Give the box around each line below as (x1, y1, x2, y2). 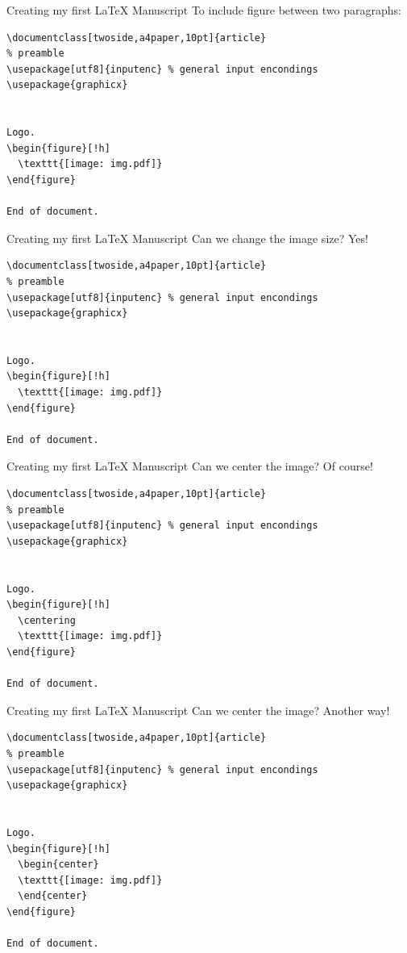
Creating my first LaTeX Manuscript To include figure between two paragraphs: (6, 2, 401, 18)
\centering (18, 614, 76, 626)
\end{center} (18, 890, 88, 902)
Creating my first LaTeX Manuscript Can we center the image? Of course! (6, 458, 373, 474)
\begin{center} (18, 859, 99, 871)
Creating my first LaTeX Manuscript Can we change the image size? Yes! (6, 229, 368, 246)
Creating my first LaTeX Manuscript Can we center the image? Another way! (6, 701, 390, 718)
